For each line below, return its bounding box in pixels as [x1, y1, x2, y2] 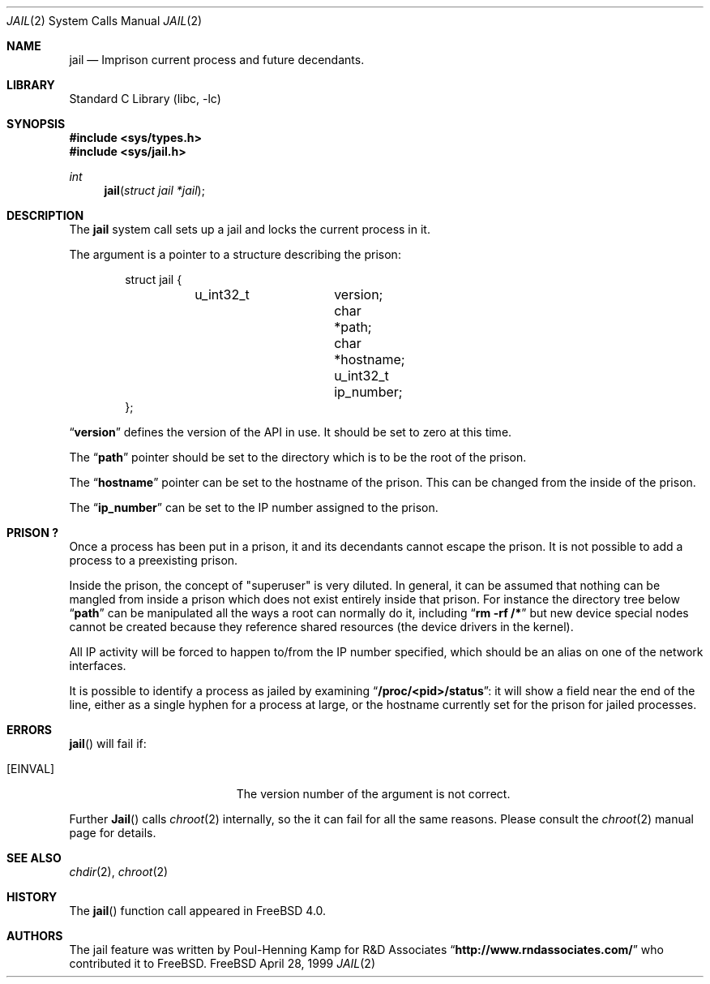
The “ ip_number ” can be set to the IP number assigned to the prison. [69, 501, 438, 514]
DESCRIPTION [6, 208, 84, 222]
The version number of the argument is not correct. [236, 787, 511, 801]
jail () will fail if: [69, 737, 147, 750]
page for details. [69, 826, 156, 840]
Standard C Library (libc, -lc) [69, 92, 221, 105]
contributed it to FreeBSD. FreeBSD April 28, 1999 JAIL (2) [69, 956, 376, 970]
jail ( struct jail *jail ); [104, 183, 205, 197]
